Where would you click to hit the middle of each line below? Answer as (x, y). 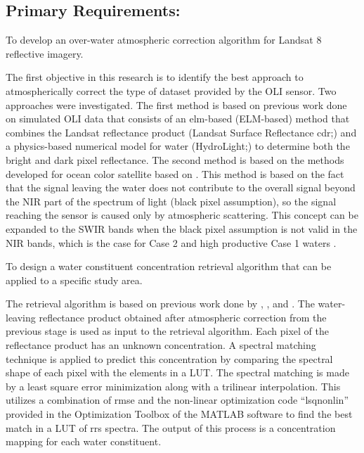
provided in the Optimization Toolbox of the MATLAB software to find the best (179, 414)
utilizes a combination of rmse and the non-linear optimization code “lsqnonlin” (177, 400)
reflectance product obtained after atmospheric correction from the (183, 317)
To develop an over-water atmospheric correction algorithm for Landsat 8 (164, 40)
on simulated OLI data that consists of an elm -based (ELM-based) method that (178, 119)
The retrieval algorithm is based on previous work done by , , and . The (160, 304)
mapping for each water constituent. (84, 441)
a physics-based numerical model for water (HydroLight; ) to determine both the (178, 146)
